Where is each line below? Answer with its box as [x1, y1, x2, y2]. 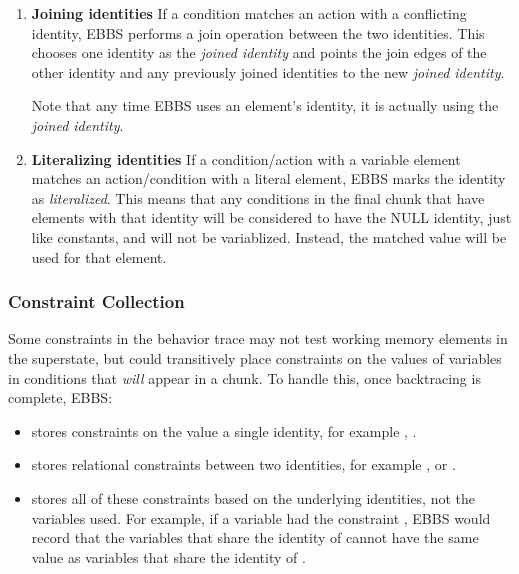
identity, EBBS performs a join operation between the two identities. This [31, 22, 485, 43]
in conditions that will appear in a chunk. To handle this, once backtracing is [8, 367, 481, 388]
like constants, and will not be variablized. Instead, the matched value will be [31, 226, 507, 247]
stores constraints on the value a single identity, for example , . [31, 420, 417, 441]
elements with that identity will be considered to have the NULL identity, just [31, 207, 512, 228]
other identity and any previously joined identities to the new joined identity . [31, 61, 505, 82]
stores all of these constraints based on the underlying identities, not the [31, 487, 476, 508]
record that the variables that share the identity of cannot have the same [31, 527, 479, 548]
